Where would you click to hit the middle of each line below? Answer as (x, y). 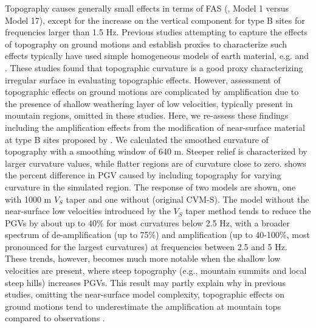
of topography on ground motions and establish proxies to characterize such (146, 44)
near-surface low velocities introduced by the (88, 211)
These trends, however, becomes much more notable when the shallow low (143, 258)
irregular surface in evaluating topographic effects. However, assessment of (143, 79)
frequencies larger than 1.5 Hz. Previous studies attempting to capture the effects (156, 32)
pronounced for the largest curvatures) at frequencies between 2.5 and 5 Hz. (146, 246)
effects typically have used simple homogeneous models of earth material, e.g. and (157, 56)
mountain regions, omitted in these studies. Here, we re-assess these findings (147, 115)
